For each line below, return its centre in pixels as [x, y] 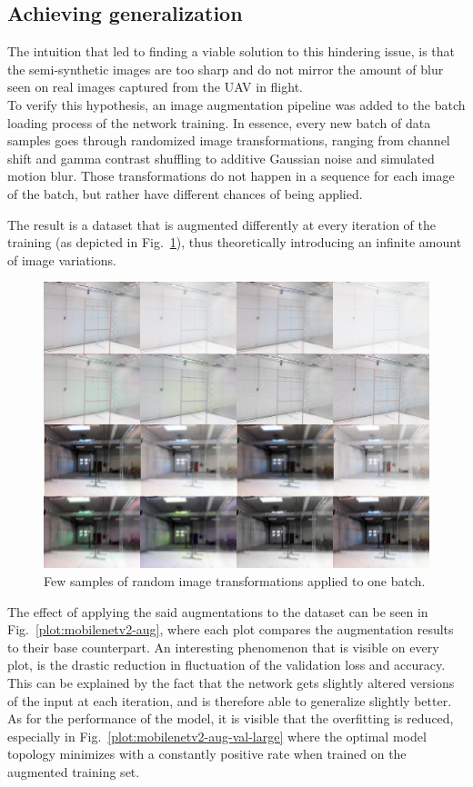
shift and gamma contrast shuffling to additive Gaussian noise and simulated [221, 158]
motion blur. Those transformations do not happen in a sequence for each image [231, 176]
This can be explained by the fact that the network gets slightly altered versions [231, 682]
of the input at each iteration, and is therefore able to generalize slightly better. [230, 700]
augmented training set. [74, 771]
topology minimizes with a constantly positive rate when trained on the [207, 754]
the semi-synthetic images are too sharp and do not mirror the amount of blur [226, 69]
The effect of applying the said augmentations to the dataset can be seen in [218, 611]
